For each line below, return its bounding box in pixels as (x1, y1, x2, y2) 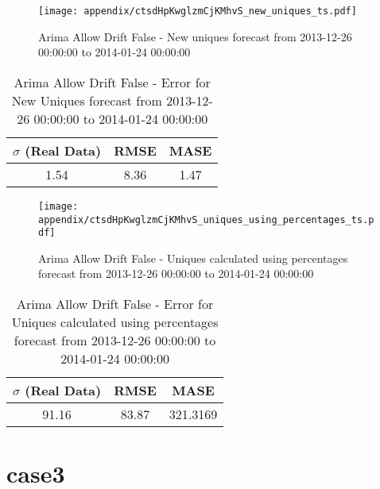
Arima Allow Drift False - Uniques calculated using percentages (38, 249, 348, 266)
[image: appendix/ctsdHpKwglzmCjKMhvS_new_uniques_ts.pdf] (38, 6, 357, 17)
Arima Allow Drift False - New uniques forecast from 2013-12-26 (38, 28, 352, 44)
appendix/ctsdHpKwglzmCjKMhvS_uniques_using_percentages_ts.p (38, 214, 374, 225)
